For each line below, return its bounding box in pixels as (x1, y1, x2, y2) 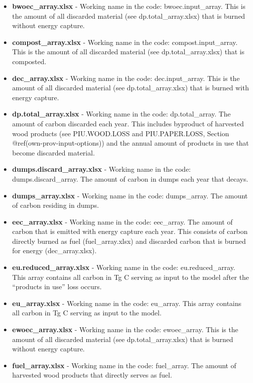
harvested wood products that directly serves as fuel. (12, 370, 172, 380)
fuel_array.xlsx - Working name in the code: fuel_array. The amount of (12, 360, 237, 370)
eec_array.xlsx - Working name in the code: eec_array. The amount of (12, 216, 233, 227)
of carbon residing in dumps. (12, 200, 99, 210)
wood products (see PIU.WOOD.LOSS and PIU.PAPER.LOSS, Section (12, 128, 229, 138)
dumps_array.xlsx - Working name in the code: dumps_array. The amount (12, 190, 248, 200)
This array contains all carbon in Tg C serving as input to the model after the (12, 271, 249, 282)
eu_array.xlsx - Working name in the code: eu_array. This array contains (12, 298, 242, 308)
